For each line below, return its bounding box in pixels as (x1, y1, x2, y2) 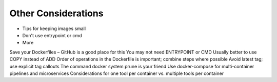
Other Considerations (9, 8, 104, 19)
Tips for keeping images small (22, 25, 86, 32)
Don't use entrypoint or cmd (22, 32, 82, 38)
